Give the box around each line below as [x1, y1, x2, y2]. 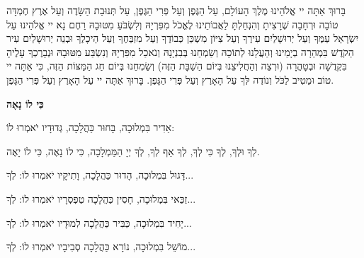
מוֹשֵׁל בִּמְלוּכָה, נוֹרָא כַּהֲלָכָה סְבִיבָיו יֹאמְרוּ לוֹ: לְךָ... [6, 239, 196, 254]
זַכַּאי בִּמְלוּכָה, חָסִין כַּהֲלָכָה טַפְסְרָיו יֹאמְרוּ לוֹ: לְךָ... [6, 191, 196, 206]
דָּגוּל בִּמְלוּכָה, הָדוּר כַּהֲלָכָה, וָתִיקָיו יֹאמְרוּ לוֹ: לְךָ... [6, 167, 194, 182]
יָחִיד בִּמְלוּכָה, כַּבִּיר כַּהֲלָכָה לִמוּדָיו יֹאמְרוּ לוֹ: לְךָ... [6, 215, 192, 230]
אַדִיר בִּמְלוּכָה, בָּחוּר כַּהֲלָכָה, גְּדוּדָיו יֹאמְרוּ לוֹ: [6, 120, 175, 135]
